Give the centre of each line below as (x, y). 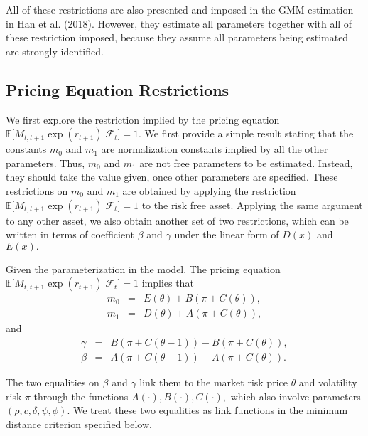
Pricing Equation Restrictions (118, 89)
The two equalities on (53, 382)
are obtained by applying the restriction (209, 190)
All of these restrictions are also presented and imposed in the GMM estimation (180, 9)
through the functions (81, 396)
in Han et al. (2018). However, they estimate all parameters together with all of (179, 23)
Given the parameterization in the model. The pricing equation (143, 268)
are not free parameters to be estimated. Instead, (246, 163)
